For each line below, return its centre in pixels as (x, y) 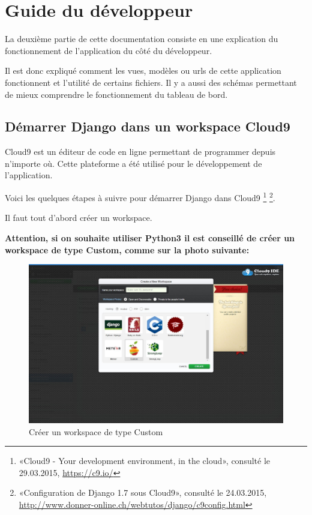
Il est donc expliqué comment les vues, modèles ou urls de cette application (143, 71)
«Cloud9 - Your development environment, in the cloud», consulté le (145, 461)
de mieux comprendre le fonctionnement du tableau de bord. (116, 94)
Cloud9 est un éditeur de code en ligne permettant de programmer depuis (140, 152)
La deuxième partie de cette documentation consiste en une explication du (142, 39)
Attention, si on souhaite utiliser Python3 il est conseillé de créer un (150, 237)
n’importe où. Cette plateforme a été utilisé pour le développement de (133, 163)
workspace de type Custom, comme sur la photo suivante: (127, 249)
